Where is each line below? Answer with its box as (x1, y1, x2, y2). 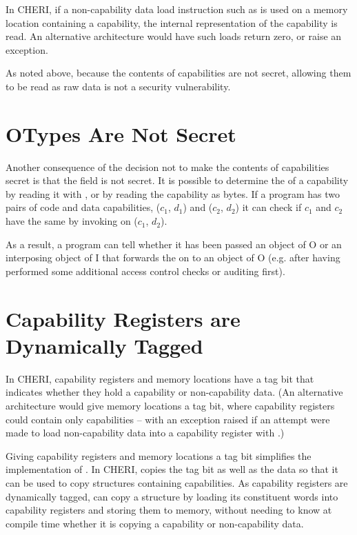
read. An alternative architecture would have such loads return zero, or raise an (6, 29, 342, 43)
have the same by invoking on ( (6, 214, 138, 228)
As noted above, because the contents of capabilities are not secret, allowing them (6, 65, 351, 80)
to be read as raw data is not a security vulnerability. (6, 79, 231, 93)
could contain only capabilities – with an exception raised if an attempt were (6, 412, 330, 426)
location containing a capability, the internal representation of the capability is (6, 15, 338, 30)
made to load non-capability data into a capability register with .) (6, 425, 285, 440)
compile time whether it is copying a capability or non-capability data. (6, 516, 304, 530)
